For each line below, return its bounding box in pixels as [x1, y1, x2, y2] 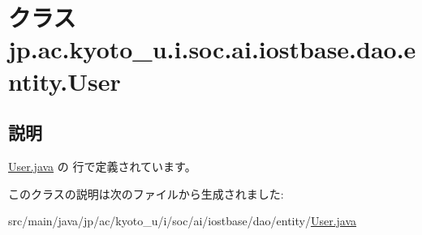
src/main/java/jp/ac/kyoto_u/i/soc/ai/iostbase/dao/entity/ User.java [8, 212, 357, 229]
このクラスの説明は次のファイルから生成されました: [8, 185, 284, 202]
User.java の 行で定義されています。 [8, 157, 196, 174]
